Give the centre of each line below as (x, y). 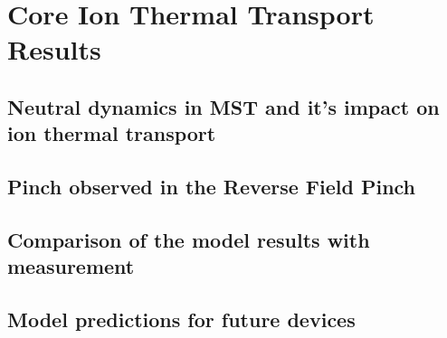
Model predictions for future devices (181, 319)
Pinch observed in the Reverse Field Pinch (212, 187)
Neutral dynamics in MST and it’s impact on (223, 106)
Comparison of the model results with (189, 239)
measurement (71, 266)
